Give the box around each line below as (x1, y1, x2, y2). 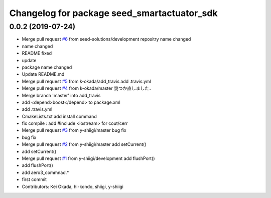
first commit (22, 176, 47, 182)
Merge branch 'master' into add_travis (22, 92, 101, 98)
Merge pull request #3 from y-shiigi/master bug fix (22, 127, 126, 133)
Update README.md (22, 71, 65, 77)
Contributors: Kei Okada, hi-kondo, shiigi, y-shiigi (22, 183, 124, 189)
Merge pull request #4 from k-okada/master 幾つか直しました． (22, 85, 154, 91)
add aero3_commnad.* (22, 169, 70, 175)
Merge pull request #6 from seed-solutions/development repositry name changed (22, 36, 191, 42)
